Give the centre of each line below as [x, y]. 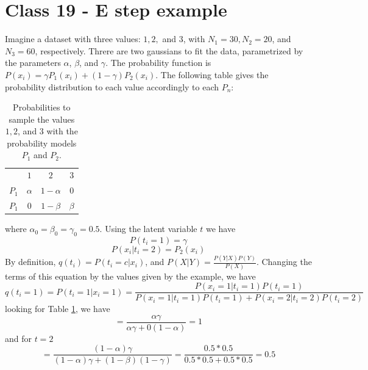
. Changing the [284, 262]
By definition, [30, 262]
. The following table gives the [212, 74]
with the [62, 131]
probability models [42, 143]
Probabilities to [42, 107]
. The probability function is [158, 63]
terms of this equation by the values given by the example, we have [130, 276]
